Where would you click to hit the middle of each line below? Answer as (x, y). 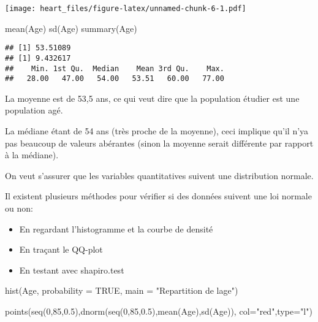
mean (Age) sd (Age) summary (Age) (71, 28)
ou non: (19, 208)
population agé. (34, 110)
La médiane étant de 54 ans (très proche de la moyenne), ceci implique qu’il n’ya (157, 131)
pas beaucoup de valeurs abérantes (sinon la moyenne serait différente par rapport (159, 143)
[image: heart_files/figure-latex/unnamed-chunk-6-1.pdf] (126, 9)
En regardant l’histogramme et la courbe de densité (116, 228)
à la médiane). (32, 155)
